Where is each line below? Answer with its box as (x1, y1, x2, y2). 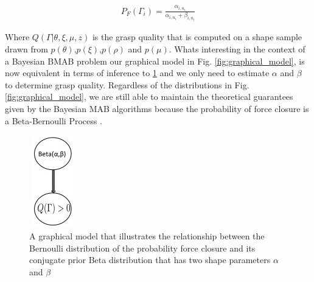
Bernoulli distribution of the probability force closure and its (29, 241, 256, 254)
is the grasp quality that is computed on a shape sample (92, 30, 302, 43)
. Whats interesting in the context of (169, 43, 305, 55)
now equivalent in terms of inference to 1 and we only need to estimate (5, 66, 270, 79)
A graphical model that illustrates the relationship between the (29, 229, 265, 242)
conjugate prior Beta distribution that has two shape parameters (29, 253, 271, 266)
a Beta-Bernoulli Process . (5, 114, 102, 127)
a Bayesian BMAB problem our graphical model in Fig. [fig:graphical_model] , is (5, 54, 305, 67)
